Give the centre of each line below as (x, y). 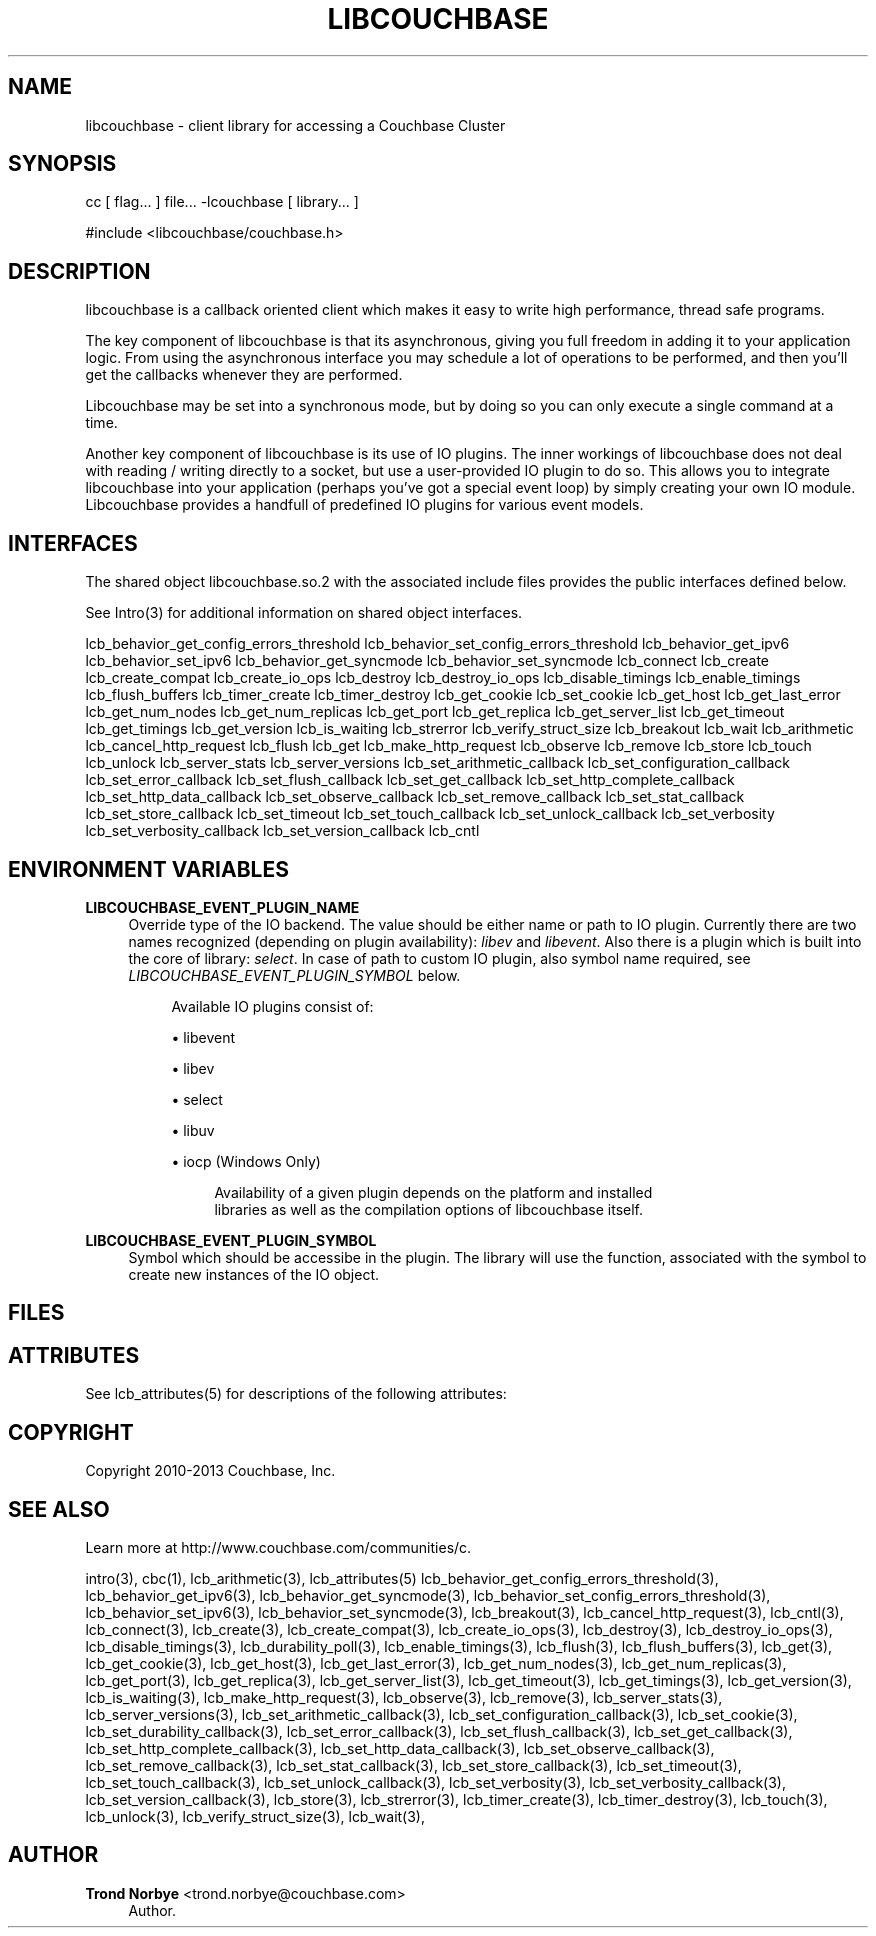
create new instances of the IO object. (254, 1274)
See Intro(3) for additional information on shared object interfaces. (304, 613)
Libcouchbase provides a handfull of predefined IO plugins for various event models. (364, 505)
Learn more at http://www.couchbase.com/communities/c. (278, 1547)
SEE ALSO (59, 1509)
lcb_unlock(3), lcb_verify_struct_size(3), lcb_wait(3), (255, 1816)
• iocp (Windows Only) (246, 1161)
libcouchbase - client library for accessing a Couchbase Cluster (295, 125)
